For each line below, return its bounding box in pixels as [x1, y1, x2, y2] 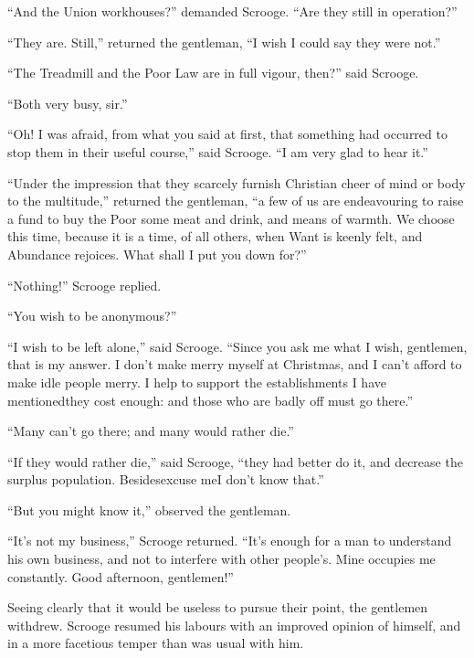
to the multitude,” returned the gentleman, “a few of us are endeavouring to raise [7, 191, 464, 210]
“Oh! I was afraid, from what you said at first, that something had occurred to [7, 124, 448, 143]
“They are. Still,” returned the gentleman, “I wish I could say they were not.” [7, 32, 441, 51]
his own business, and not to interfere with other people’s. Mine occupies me [7, 549, 436, 568]
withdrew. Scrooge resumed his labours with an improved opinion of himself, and [7, 615, 461, 634]
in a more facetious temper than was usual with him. [7, 633, 304, 653]
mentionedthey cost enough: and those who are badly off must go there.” [7, 390, 414, 409]
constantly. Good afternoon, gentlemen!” [7, 567, 234, 586]
